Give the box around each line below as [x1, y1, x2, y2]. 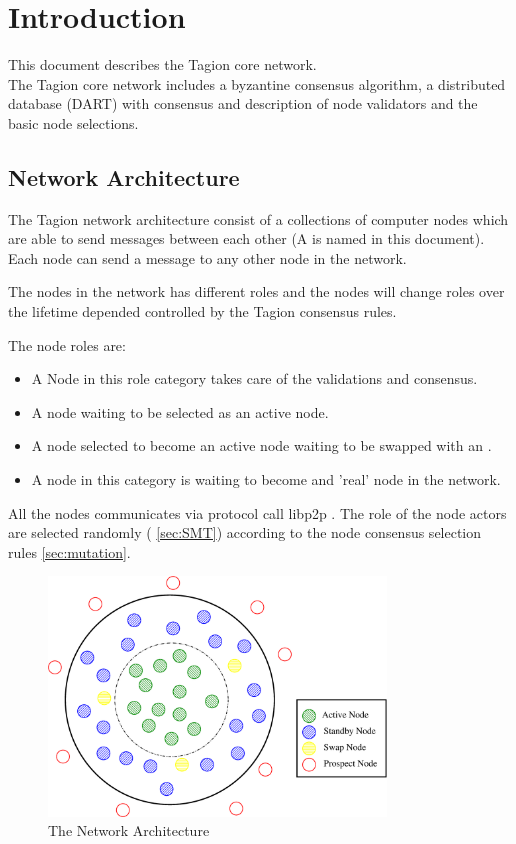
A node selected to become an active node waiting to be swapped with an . [31, 435, 492, 456]
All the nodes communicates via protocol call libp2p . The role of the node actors [8, 502, 507, 523]
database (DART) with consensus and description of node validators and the [8, 93, 478, 114]
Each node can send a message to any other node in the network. [8, 247, 407, 268]
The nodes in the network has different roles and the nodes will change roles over [8, 281, 505, 302]
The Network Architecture [48, 820, 210, 841]
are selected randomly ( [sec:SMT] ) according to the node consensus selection [8, 522, 482, 543]
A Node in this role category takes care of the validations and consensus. [31, 368, 478, 389]
